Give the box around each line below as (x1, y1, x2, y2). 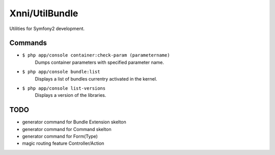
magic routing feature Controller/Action (22, 140, 104, 146)
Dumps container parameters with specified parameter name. (35, 59, 164, 65)
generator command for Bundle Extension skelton (22, 119, 127, 125)
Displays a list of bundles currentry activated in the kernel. (35, 75, 157, 82)
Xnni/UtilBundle (9, 8, 78, 19)
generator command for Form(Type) (22, 133, 98, 140)
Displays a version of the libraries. (35, 92, 106, 98)
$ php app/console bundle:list (22, 69, 100, 75)
